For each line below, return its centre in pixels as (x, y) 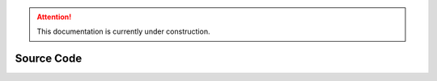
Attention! (54, 17)
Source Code (49, 59)
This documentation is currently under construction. (123, 31)
